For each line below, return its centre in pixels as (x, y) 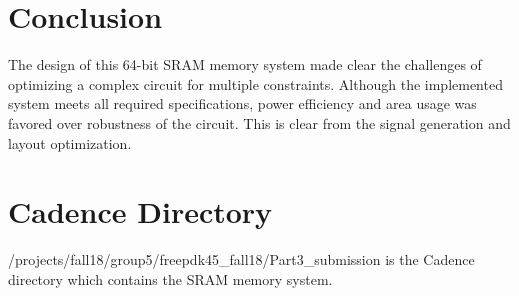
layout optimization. (70, 142)
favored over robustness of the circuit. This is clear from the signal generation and (259, 122)
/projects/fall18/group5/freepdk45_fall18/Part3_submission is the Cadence (241, 259)
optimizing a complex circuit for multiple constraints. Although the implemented (255, 83)
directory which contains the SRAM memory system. (170, 278)
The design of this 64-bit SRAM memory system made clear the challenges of (245, 64)
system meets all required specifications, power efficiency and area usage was (242, 103)
